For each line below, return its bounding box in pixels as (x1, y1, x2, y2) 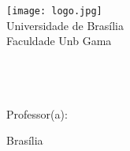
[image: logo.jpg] (6, 6, 102, 17)
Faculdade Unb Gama (6, 32, 112, 49)
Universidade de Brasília (6, 17, 124, 33)
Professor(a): (6, 105, 68, 122)
